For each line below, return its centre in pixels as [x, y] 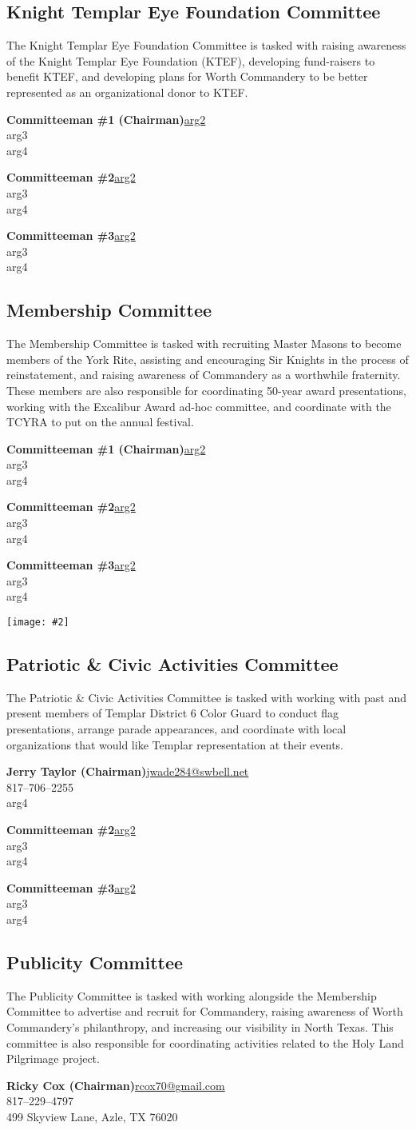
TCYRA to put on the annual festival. [100, 422]
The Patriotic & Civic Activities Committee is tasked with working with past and [207, 697]
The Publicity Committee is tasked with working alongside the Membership [192, 995]
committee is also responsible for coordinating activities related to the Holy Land [205, 1042]
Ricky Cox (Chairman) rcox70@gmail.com [116, 1085]
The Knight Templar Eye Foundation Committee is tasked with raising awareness [206, 45]
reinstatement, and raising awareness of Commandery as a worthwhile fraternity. [204, 375]
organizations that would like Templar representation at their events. [175, 744]
